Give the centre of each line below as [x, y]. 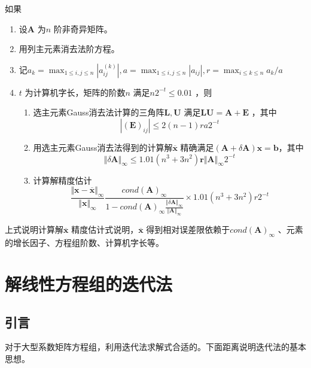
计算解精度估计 [62, 180]
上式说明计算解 [34, 229]
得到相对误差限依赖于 [188, 229]
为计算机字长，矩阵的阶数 [75, 92]
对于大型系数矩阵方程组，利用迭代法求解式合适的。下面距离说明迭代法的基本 [155, 347]
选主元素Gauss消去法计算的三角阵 [99, 112]
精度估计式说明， [105, 229]
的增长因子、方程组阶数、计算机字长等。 [84, 243]
